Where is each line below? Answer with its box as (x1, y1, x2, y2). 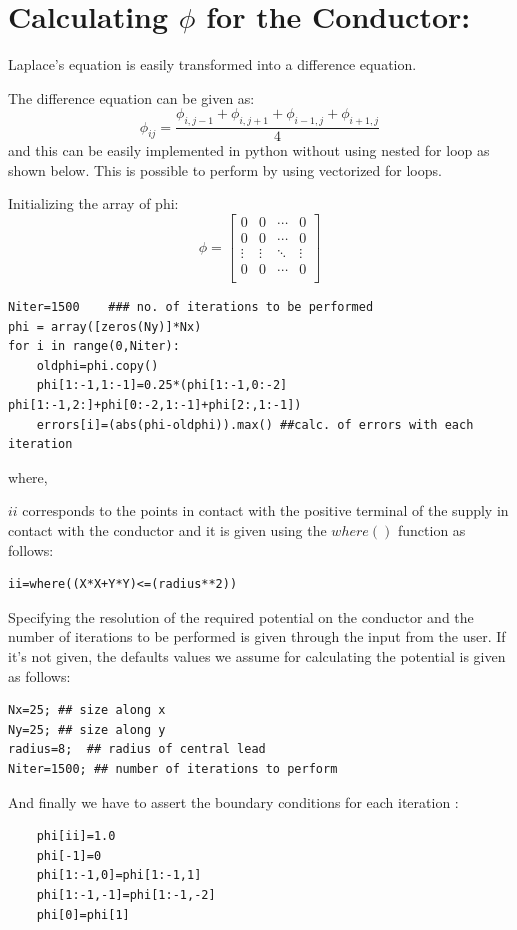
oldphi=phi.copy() (36, 358, 159, 373)
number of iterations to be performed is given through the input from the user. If (8, 626, 506, 647)
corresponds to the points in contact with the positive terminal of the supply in (22, 500, 509, 521)
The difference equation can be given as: (8, 87, 255, 108)
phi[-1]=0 (36, 848, 102, 863)
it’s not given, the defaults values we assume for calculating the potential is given (8, 645, 506, 666)
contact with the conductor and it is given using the (8, 520, 327, 541)
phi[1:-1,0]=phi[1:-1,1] (36, 868, 202, 883)
